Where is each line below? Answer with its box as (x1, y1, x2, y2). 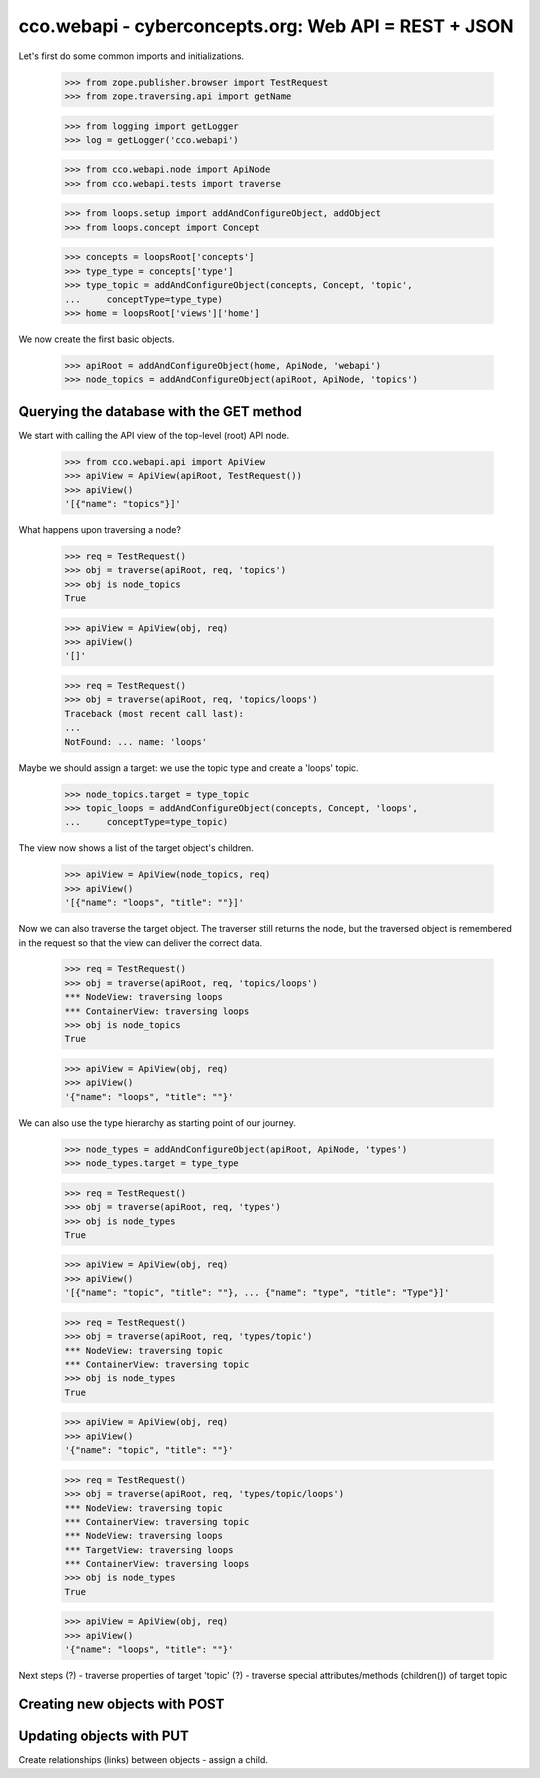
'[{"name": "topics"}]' (64, 498, 182, 509)
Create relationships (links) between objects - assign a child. (18, 1754, 269, 1766)
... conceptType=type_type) (64, 293, 224, 305)
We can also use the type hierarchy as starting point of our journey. (18, 1116, 297, 1129)
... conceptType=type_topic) (64, 816, 229, 828)
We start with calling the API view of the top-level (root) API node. (18, 429, 290, 441)
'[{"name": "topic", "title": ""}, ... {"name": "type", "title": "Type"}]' (64, 1287, 450, 1299)
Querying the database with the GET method (18, 403, 302, 420)
